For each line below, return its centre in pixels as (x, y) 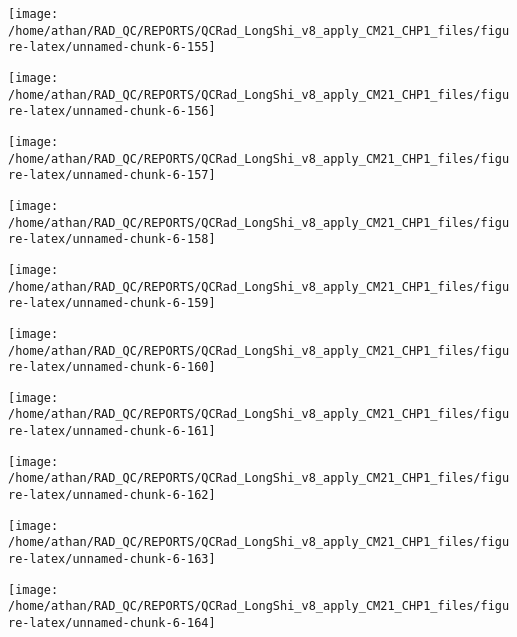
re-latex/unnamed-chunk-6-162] (112, 495)
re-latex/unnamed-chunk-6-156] (112, 111)
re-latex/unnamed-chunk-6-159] (112, 303)
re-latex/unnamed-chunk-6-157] (112, 175)
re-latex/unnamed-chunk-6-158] (112, 239)
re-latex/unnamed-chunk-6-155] (112, 47)
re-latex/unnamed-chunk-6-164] (112, 623)
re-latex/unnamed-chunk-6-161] (112, 431)
